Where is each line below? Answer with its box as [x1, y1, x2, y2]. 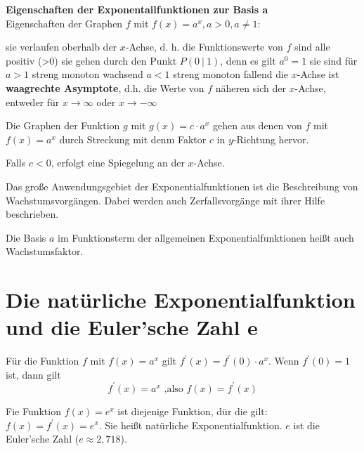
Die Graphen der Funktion [6, 118, 120, 133]
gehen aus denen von [212, 118, 302, 133]
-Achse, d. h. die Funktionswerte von [125, 39, 283, 54]
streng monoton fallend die [173, 67, 289, 81]
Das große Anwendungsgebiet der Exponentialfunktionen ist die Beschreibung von [6, 178, 358, 193]
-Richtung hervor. [233, 131, 309, 146]
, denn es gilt [220, 53, 276, 67]
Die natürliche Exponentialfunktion [6, 285, 356, 314]
